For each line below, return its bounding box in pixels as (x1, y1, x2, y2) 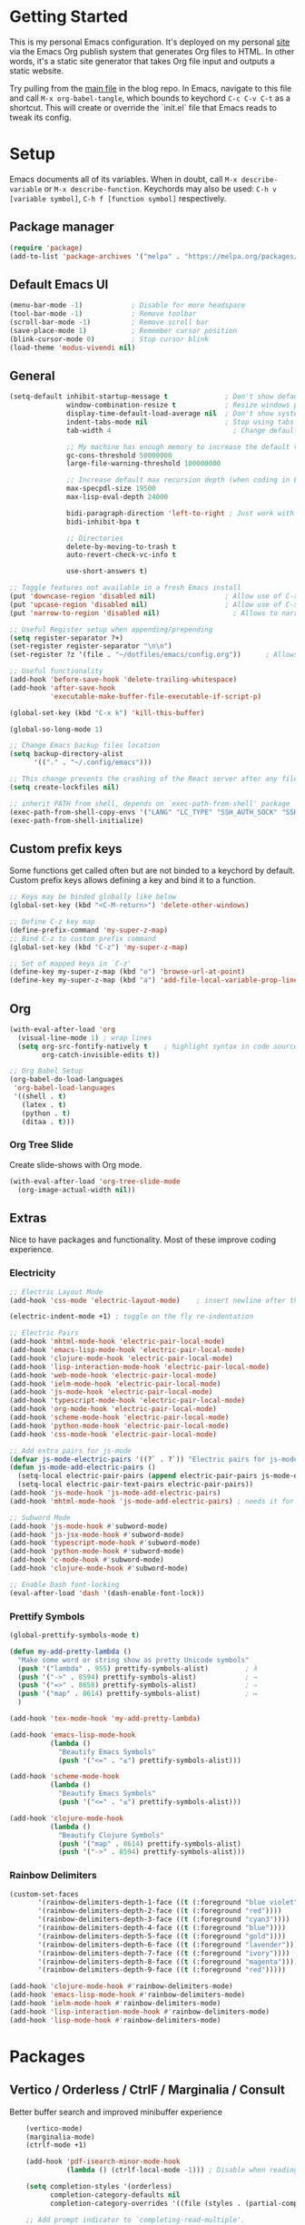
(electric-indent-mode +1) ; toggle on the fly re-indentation (9, 1312, 254, 1321)
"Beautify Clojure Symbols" (57, 1830, 165, 1839)
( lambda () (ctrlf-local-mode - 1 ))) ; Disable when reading (66, 2166, 299, 2175)
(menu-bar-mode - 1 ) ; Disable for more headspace (9, 301, 246, 310)
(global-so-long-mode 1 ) (9, 724, 103, 734)
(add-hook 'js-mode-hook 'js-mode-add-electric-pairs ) (9, 1488, 221, 1498)
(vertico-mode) (25, 2123, 84, 2133)
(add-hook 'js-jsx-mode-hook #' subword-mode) (9, 1530, 184, 1539)
